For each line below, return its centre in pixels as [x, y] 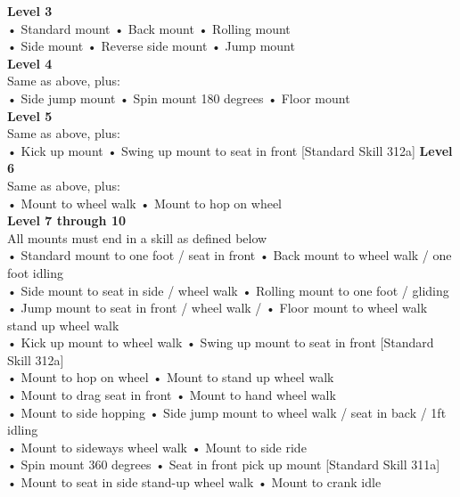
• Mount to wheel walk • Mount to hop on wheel [144, 203]
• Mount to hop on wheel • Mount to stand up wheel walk [171, 377]
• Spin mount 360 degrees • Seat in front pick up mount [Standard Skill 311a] [224, 464]
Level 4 [30, 63]
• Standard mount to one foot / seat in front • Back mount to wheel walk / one [230, 255]
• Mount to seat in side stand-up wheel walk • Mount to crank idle [194, 482]
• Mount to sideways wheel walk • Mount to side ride [157, 447]
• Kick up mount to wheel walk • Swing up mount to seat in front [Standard [221, 342]
